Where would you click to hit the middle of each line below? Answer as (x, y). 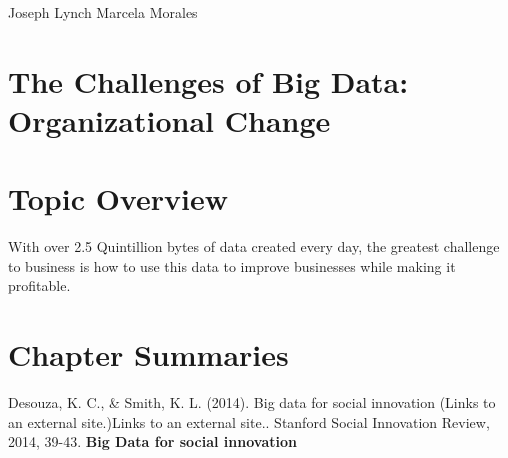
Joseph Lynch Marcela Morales (103, 12)
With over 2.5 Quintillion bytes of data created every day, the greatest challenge (254, 246)
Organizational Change (169, 119)
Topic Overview (118, 198)
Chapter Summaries (148, 354)
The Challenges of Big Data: (208, 80)
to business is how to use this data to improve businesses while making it (232, 265)
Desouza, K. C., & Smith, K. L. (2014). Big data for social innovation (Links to (252, 402)
